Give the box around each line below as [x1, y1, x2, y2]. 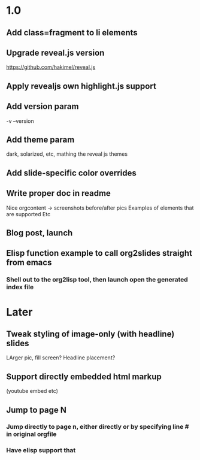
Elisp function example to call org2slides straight [6, 248, 193, 258]
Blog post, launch [6, 228, 73, 238]
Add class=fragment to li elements [6, 28, 138, 38]
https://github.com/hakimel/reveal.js [6, 63, 96, 71]
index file [6, 283, 34, 291]
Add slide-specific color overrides [6, 168, 137, 178]
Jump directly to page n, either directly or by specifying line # [6, 423, 189, 431]
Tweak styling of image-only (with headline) [6, 329, 175, 339]
